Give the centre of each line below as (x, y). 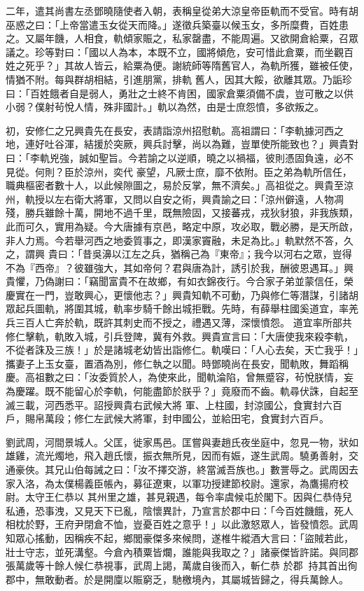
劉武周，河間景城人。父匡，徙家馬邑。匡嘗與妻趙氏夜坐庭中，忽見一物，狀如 (182, 441)
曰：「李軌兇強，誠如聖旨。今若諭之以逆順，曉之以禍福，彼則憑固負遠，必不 (180, 157)
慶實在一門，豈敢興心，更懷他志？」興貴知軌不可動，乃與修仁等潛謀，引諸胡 (182, 294)
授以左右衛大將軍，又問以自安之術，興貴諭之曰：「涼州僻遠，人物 (184, 199)
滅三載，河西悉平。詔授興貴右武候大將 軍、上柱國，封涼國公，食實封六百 (174, 404)
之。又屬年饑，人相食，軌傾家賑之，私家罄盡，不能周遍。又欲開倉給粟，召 (177, 38)
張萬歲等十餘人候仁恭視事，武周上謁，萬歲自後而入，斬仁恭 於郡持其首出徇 (182, 565)
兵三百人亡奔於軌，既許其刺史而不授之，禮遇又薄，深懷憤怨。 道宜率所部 (174, 322)
